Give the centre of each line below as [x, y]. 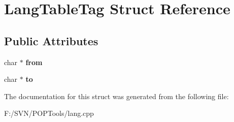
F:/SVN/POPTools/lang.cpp [49, 113]
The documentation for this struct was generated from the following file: [116, 96]
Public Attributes [51, 40]
